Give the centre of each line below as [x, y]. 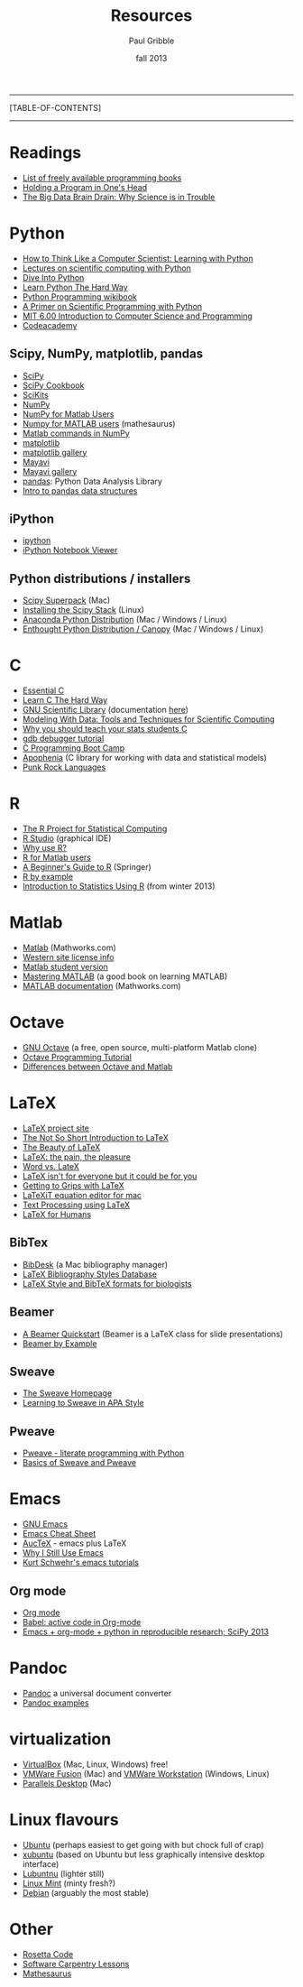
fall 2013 [151, 58]
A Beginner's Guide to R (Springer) [87, 867]
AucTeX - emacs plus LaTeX [74, 1543]
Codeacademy [50, 325]
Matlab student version [65, 967]
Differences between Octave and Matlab [97, 1067]
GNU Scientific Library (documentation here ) [106, 710]
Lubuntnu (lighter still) [64, 1873]
